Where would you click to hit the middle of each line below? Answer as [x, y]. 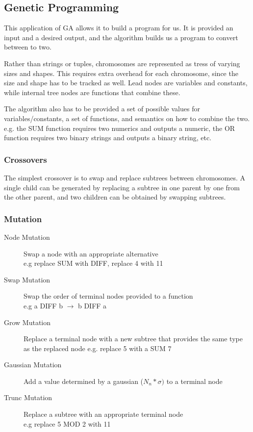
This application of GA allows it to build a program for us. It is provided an [119, 28]
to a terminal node [194, 381]
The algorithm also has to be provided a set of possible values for [102, 109]
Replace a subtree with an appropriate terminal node [103, 414]
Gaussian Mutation [33, 365]
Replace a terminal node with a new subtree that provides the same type [133, 339]
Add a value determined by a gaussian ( [84, 381]
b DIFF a [92, 305]
